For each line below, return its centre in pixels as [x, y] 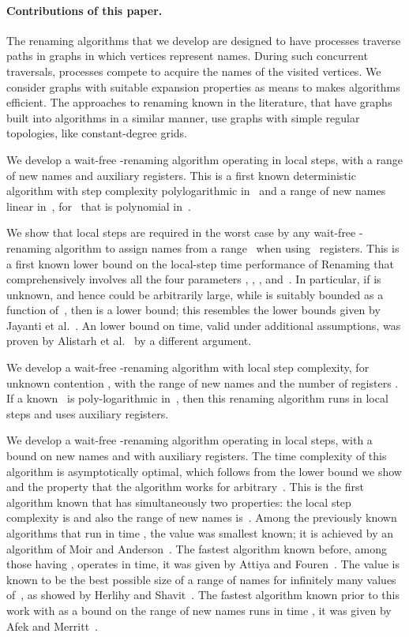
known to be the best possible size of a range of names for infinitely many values [201, 579]
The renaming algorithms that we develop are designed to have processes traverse [204, 40]
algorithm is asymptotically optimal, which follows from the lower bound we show [204, 471]
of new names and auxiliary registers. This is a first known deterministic [181, 175]
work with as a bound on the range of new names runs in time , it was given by [199, 610]
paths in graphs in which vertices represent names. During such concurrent [187, 56]
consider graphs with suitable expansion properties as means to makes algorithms [203, 86]
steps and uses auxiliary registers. [88, 413]
